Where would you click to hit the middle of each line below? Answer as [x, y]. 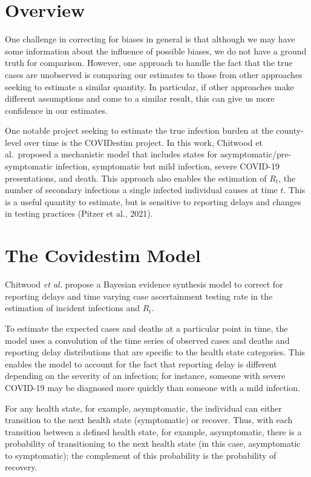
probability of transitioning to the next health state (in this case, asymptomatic [153, 443]
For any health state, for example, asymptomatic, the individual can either [143, 408]
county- [290, 130]
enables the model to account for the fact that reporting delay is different [141, 364]
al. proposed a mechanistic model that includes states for [111, 154]
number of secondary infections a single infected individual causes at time [141, 190]
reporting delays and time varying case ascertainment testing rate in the [139, 296]
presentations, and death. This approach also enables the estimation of [136, 178]
